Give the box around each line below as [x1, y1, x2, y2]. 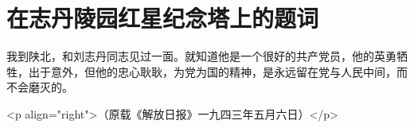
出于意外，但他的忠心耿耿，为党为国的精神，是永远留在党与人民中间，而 [28, 63, 408, 80]
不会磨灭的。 [6, 79, 73, 95]
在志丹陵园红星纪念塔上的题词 [6, 2, 319, 34]
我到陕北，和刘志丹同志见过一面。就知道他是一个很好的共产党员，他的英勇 [6, 48, 396, 64]
